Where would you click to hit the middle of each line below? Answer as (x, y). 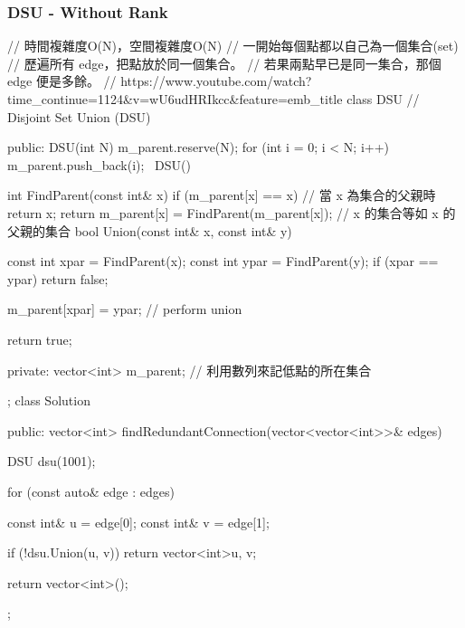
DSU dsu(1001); (52, 461)
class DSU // (383, 99)
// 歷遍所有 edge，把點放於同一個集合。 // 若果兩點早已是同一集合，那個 (224, 63)
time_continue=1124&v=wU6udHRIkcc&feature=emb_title (175, 99)
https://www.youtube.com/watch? (216, 81)
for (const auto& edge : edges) (91, 491)
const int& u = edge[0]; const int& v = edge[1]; (138, 522)
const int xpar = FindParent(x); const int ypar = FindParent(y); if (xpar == (223, 261)
